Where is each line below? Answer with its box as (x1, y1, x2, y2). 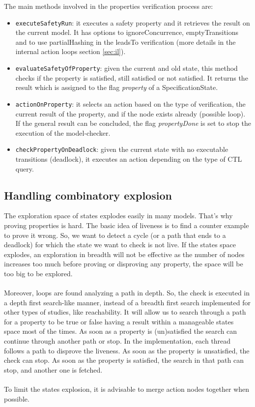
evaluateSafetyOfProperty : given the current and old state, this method (15, 63, 238, 73)
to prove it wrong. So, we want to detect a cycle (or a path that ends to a (4, 230, 226, 240)
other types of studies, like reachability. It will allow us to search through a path (4, 307, 246, 317)
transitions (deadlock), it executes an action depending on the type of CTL (15, 153, 242, 164)
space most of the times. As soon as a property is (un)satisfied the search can (4, 326, 237, 336)
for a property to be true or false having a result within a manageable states (4, 316, 234, 326)
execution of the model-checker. (15, 127, 111, 138)
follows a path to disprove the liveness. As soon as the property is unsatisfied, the (4, 345, 250, 355)
